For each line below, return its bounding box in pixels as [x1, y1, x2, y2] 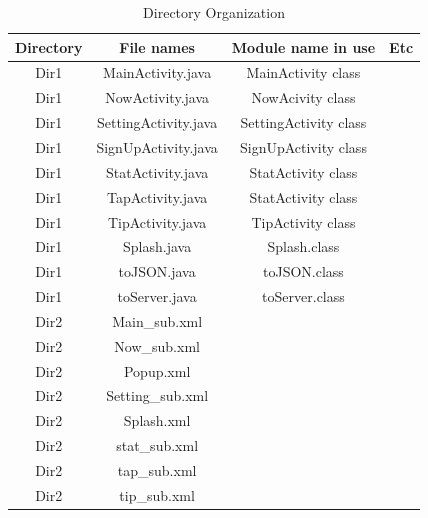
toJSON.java [118, 261, 196, 282]
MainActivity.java [103, 62, 212, 83]
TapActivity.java [106, 186, 208, 207]
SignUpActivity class [239, 136, 367, 157]
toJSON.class [263, 261, 344, 282]
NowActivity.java [105, 87, 210, 108]
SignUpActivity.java [96, 136, 218, 157]
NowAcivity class [251, 87, 356, 108]
